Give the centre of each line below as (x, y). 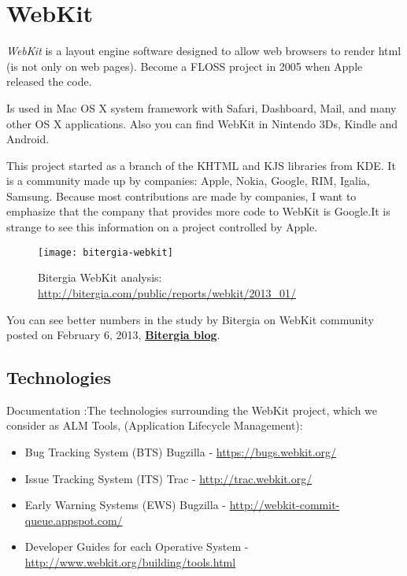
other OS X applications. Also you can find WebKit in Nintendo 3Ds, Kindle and (202, 123)
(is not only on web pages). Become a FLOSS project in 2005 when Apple (185, 66)
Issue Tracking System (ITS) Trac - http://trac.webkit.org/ (168, 478)
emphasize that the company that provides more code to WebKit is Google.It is (198, 211)
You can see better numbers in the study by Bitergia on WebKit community (190, 319)
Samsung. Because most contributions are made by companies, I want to (181, 196)
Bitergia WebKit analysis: (100, 277)
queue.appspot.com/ (74, 520)
